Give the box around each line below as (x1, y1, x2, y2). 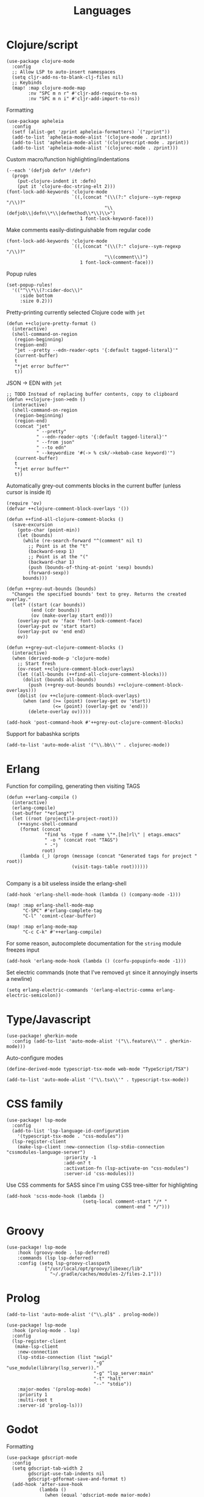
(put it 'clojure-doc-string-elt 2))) (17, 183, 116, 189)
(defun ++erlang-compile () (6, 794, 78, 800)
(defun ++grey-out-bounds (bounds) (6, 586, 97, 592)
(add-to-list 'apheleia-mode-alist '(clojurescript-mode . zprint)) (12, 139, 189, 145)
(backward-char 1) (28, 559, 75, 565)
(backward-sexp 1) (28, 548, 75, 555)
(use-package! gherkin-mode (6, 1033, 78, 1039)
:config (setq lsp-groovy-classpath (17, 1260, 111, 1266)
